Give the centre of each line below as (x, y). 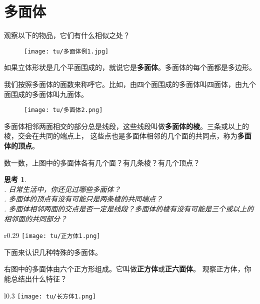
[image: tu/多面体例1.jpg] (66, 51)
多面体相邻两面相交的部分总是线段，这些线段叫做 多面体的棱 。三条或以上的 (126, 126)
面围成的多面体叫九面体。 (46, 94)
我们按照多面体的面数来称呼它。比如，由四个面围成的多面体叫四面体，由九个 (130, 84)
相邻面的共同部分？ (35, 218)
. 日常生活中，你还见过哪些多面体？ (62, 189)
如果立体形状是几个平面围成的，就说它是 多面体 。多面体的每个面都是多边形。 (130, 67)
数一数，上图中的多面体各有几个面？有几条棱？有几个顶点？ (102, 162)
